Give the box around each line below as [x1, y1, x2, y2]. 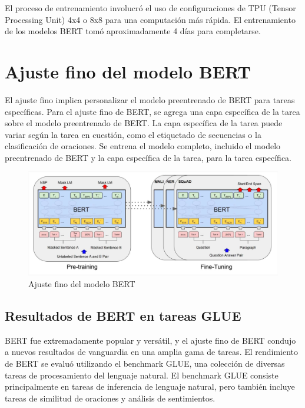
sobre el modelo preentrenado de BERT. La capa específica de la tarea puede [5, 117, 283, 129]
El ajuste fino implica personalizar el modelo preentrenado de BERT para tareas [5, 93, 295, 106]
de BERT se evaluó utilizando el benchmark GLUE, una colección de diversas [5, 357, 285, 370]
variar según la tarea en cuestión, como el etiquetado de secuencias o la [5, 128, 261, 140]
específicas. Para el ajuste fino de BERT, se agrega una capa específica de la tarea [5, 105, 300, 117]
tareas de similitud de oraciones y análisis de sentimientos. [5, 391, 216, 404]
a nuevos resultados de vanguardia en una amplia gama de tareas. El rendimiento [5, 346, 299, 358]
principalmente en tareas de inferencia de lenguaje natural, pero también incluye [5, 380, 295, 393]
